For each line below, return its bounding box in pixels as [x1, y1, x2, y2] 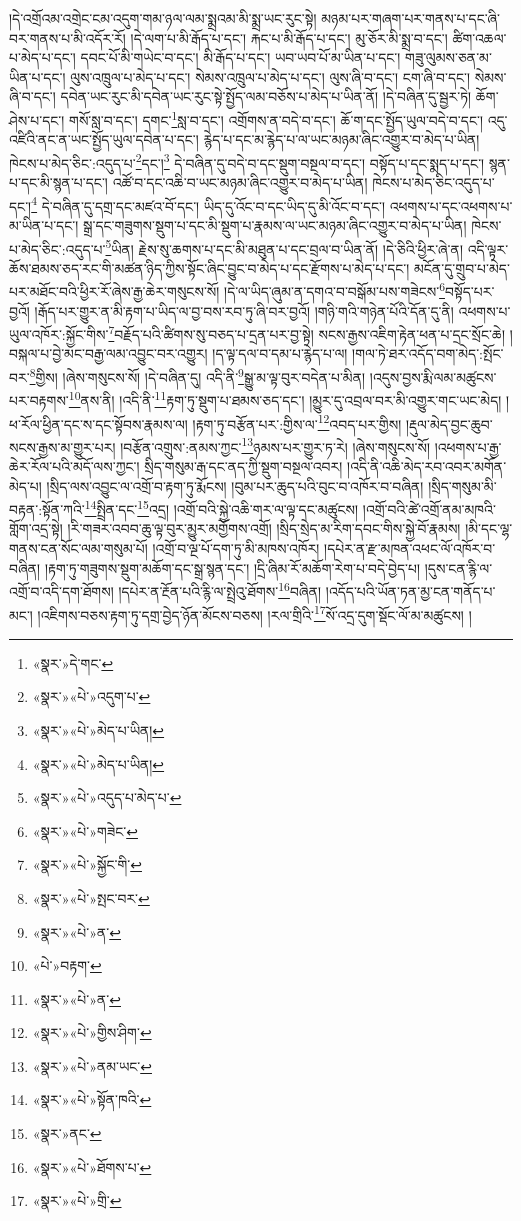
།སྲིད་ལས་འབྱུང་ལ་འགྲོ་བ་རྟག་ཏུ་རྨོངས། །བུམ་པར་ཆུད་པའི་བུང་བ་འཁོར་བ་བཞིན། [46, 475, 424, 496]
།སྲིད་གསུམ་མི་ [428, 475, 497, 496]
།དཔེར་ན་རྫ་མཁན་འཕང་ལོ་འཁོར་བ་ [324, 538, 496, 559]
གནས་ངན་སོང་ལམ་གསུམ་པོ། [9, 538, 148, 559]
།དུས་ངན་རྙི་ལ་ [424, 557, 493, 578]
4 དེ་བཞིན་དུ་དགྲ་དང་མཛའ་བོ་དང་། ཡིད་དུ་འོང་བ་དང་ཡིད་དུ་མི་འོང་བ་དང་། [31, 192, 386, 216]
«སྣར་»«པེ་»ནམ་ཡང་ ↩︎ [32, 1055, 152, 1076]
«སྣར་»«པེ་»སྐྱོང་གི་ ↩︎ [32, 854, 142, 875]
